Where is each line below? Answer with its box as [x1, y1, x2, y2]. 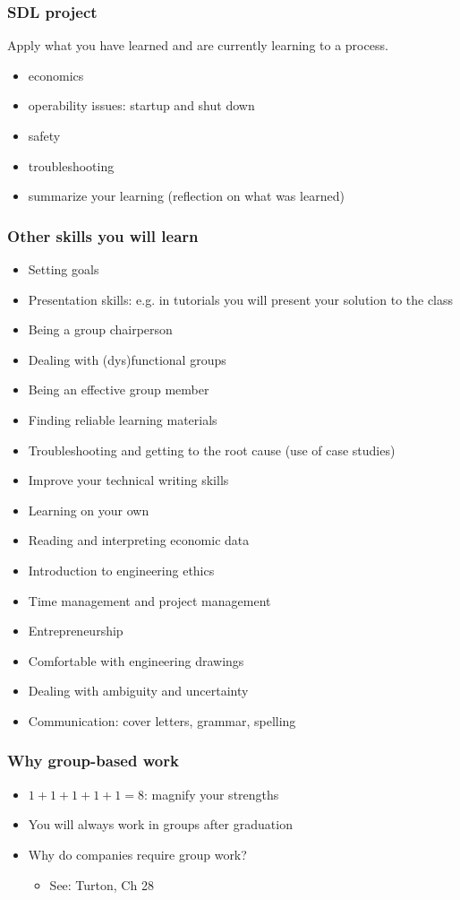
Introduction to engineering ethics [28, 560, 215, 579]
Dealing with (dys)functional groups [28, 350, 226, 368]
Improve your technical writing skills [28, 471, 229, 489]
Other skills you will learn [7, 224, 199, 247]
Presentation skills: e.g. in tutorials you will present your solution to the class [28, 290, 454, 308]
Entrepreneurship [28, 621, 124, 640]
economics [28, 65, 84, 84]
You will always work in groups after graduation [28, 815, 293, 834]
